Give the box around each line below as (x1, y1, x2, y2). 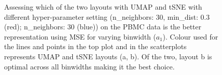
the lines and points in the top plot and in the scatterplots (4, 41, 187, 52)
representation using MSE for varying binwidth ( (4, 31, 156, 42)
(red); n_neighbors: (4, 21, 65, 32)
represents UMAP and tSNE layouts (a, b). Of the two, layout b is (4, 51, 212, 61)
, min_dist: (163, 11, 199, 22)
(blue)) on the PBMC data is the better (76, 21, 202, 32)
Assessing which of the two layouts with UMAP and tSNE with (4, 2, 202, 12)
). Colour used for (162, 31, 218, 42)
